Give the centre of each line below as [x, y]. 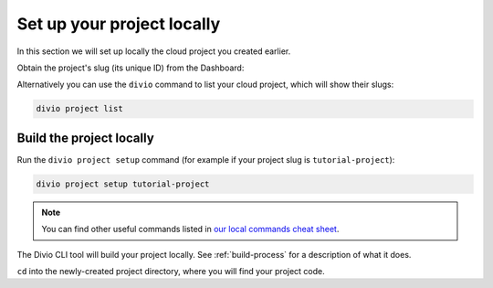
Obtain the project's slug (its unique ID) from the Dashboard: [131, 68]
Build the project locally [85, 138]
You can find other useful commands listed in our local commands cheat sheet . [190, 229]
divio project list [79, 109]
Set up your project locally [119, 24]
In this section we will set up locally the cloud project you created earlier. [154, 51]
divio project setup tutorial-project [123, 184]
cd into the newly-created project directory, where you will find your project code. [171, 271]
